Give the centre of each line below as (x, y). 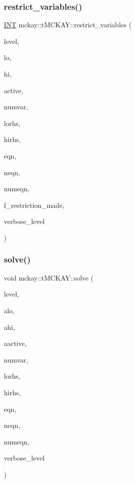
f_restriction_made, (34, 205)
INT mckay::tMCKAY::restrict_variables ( (68, 25)
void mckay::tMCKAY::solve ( (49, 277)
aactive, (15, 343)
